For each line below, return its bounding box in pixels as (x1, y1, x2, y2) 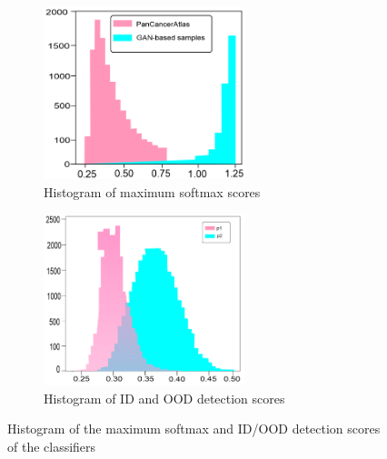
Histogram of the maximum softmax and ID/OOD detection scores (7, 419, 381, 438)
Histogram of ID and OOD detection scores (44, 388, 285, 407)
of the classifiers (7, 436, 96, 455)
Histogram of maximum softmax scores (44, 182, 261, 201)
